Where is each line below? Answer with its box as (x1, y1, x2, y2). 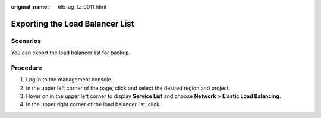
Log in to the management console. (26, 76, 113, 83)
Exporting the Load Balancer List (11, 18, 134, 29)
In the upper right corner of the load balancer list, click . (26, 101, 163, 108)
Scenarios (11, 37, 42, 45)
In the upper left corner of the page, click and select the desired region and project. (26, 84, 231, 91)
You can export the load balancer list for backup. (11, 49, 131, 56)
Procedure (11, 64, 42, 72)
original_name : (11, 4, 49, 10)
